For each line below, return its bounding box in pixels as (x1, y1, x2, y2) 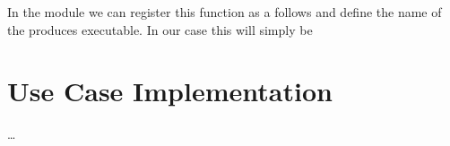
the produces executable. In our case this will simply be (7, 20, 313, 39)
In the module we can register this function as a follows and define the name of (7, 3, 442, 21)
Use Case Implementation (7, 73, 333, 109)
